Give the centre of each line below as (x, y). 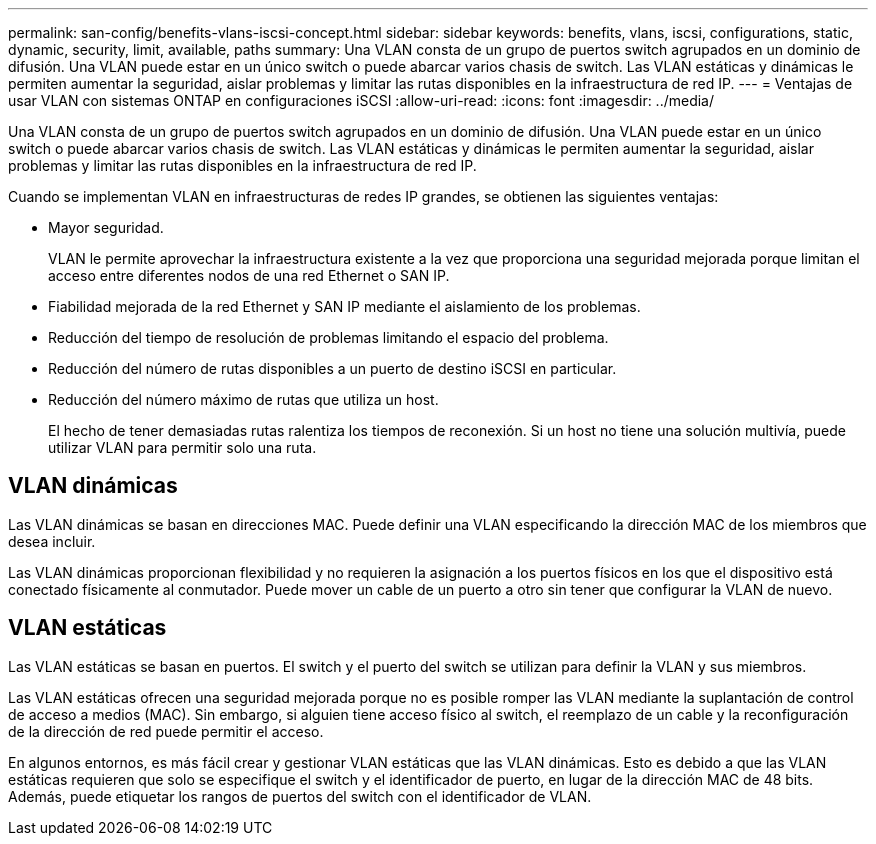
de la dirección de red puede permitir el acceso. (166, 731)
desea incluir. (52, 541)
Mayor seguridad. (106, 227)
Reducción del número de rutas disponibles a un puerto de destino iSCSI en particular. (332, 368)
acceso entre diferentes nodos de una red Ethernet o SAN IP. (249, 275)
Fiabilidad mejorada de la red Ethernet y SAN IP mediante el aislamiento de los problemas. (344, 306)
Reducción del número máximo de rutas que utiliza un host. (243, 399)
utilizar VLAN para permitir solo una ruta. (182, 447)
